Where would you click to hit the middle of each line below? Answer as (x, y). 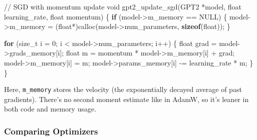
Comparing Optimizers (51, 131)
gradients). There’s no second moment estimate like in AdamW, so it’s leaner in (126, 99)
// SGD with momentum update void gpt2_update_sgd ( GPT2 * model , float (123, 6)
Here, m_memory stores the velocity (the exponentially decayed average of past (123, 89)
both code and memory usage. (50, 109)
